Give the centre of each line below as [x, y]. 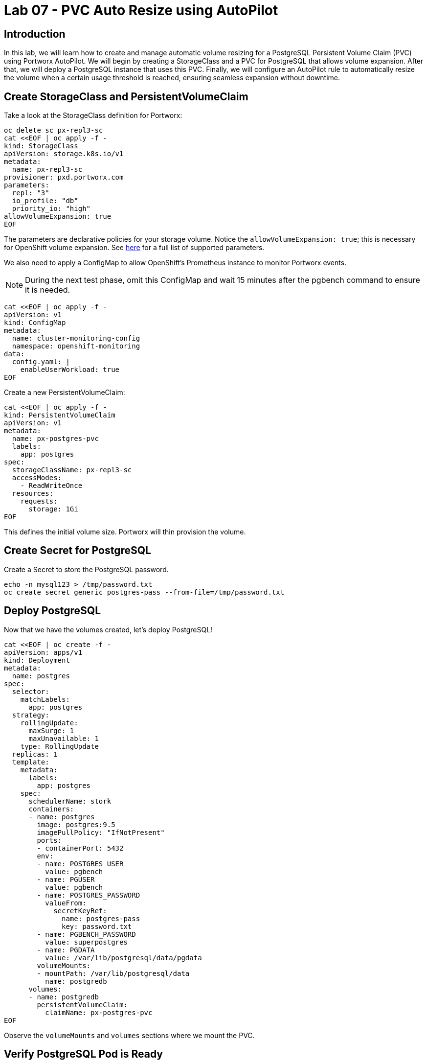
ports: [49, 840]
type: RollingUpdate [59, 746]
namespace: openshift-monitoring [76, 346]
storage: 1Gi [53, 509]
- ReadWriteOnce [51, 486]
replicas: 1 [35, 754]
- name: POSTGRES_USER [80, 864]
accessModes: [37, 478]
